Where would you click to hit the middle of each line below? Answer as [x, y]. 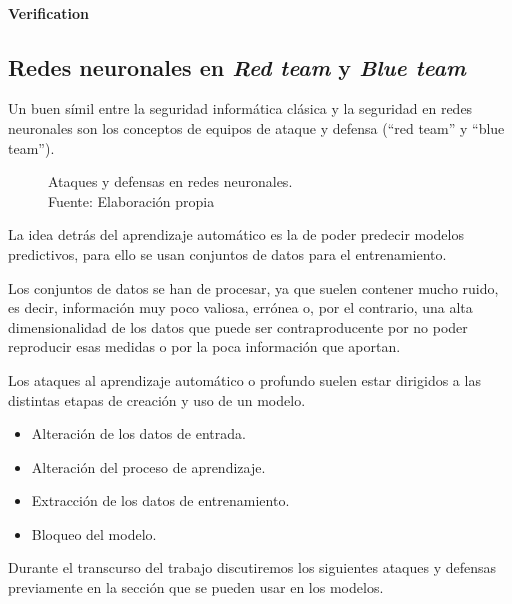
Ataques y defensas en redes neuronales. [170, 181]
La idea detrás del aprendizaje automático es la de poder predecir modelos [236, 234]
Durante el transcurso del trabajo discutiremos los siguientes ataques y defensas [252, 567]
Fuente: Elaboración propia [131, 200]
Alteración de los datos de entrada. [138, 433]
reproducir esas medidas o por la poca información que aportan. [204, 346]
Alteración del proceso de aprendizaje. [148, 466]
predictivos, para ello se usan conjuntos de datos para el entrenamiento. [227, 253]
